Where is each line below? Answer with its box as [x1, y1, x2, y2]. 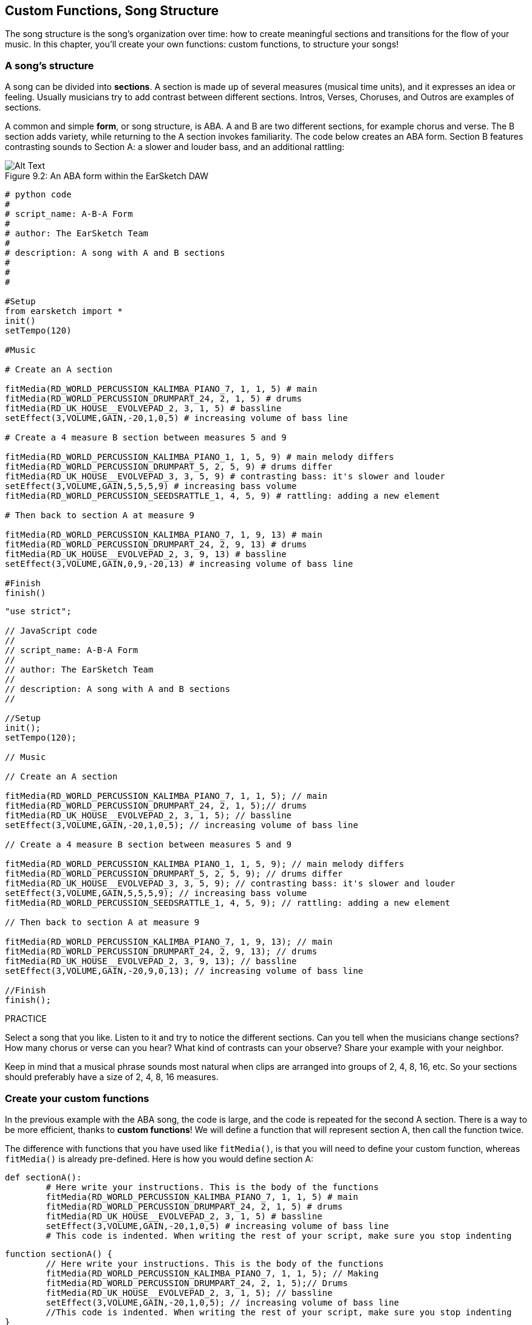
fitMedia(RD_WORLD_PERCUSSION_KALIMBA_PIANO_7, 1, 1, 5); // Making [46, 1268, 379, 1278]
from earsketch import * [5, 306, 123, 317]
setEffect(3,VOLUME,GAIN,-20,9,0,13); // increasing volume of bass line [5, 966, 364, 976]
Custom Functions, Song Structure [5, 3, 219, 18]
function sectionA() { [5, 1248, 113, 1259]
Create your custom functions [5, 1092, 149, 1104]
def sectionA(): [5, 1172, 82, 1182]
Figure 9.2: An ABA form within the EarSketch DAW [5, 171, 208, 182]
